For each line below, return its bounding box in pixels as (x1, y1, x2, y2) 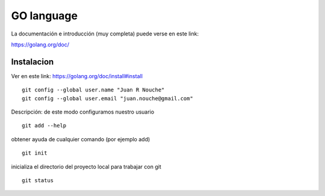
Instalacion (11, 57, 54, 67)
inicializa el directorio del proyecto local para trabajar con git (11, 163, 162, 170)
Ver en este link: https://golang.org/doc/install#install (11, 72, 143, 79)
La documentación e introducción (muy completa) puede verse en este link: (11, 30, 199, 37)
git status (22, 177, 54, 183)
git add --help (22, 122, 67, 129)
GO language (11, 9, 78, 22)
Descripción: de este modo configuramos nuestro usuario (11, 108, 155, 115)
